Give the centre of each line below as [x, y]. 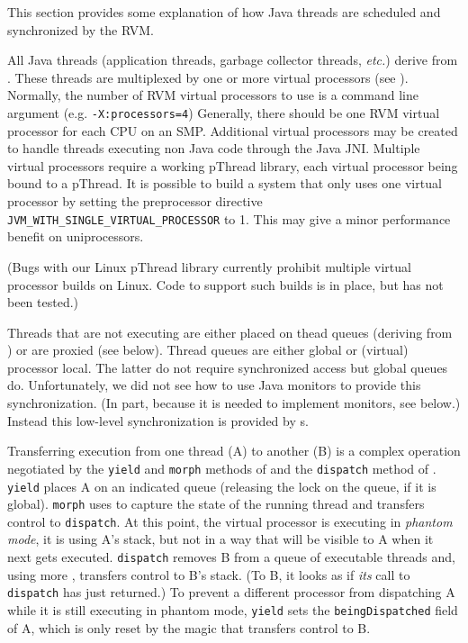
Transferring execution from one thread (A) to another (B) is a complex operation [234, 451]
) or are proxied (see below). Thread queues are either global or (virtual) [208, 350]
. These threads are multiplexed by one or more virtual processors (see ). [208, 77]
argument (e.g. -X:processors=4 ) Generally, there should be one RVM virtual [224, 112]
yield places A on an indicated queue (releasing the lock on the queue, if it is [222, 486]
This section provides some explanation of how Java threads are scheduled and [224, 12]
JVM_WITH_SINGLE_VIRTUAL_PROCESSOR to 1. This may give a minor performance [229, 218]
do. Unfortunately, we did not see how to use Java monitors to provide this [214, 385]
